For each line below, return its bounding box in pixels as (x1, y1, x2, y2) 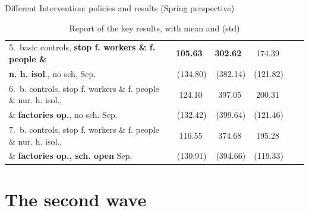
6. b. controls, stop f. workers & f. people (9, 82, 159, 94)
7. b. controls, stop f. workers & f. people (9, 123, 159, 135)
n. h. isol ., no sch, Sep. (9, 67, 96, 79)
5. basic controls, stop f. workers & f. (9, 41, 156, 53)
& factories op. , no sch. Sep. (9, 108, 118, 121)
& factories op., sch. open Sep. (9, 149, 133, 162)
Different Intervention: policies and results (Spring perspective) (5, 2, 235, 14)
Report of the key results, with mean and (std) (69, 21, 240, 34)
